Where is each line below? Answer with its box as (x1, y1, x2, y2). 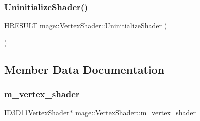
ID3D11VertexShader (4, 107, 70, 118)
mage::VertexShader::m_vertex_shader (75, 107, 196, 118)
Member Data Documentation (4, 61, 165, 77)
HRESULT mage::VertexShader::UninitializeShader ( (4, 20, 167, 31)
